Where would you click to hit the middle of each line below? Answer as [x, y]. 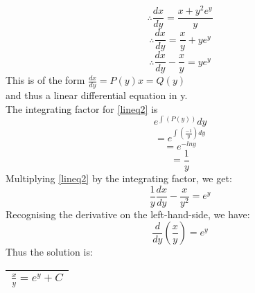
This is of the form [45, 80]
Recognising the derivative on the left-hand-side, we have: [128, 214]
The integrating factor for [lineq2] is [82, 108]
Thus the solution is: [49, 252]
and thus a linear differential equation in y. [97, 95]
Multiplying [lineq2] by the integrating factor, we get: [119, 178]
